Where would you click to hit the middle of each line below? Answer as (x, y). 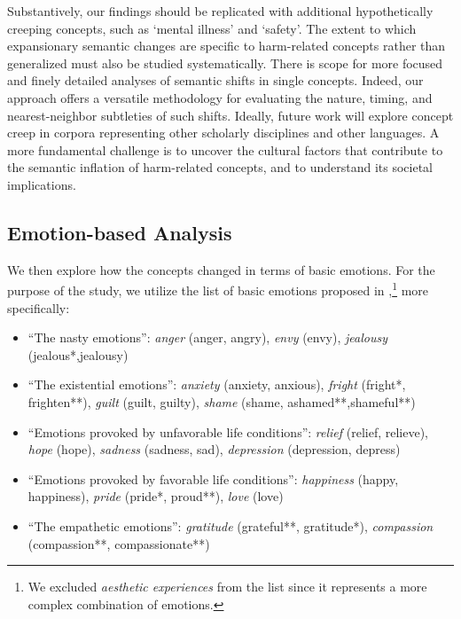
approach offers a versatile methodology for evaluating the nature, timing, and (220, 97)
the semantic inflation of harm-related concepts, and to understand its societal (220, 167)
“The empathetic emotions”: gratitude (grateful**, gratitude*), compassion (230, 525)
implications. (42, 184)
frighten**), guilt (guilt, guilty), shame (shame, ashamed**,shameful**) (222, 401)
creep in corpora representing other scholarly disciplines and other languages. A (223, 133)
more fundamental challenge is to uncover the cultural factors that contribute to (225, 149)
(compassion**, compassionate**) (119, 543)
